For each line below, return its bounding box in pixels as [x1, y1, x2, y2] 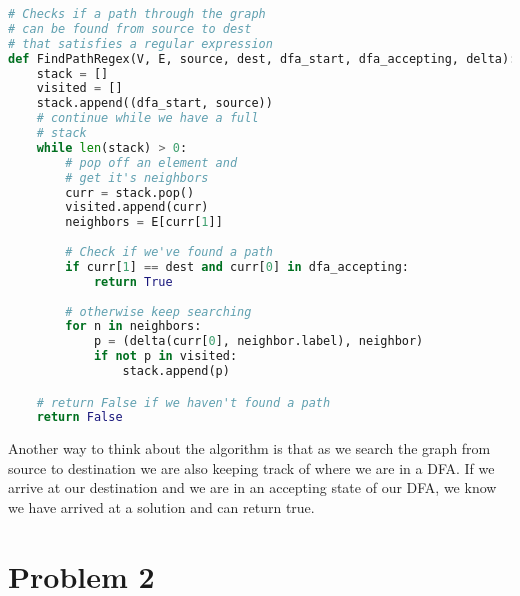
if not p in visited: [93, 349, 238, 364]
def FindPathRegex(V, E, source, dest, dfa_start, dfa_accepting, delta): [8, 51, 517, 66]
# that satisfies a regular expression [8, 36, 273, 51]
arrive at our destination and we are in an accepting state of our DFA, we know [8, 477, 497, 498]
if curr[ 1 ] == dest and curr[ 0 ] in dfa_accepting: [65, 259, 409, 274]
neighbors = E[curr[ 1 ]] [65, 215, 223, 230]
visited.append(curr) [65, 200, 209, 215]
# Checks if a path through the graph [8, 7, 266, 21]
